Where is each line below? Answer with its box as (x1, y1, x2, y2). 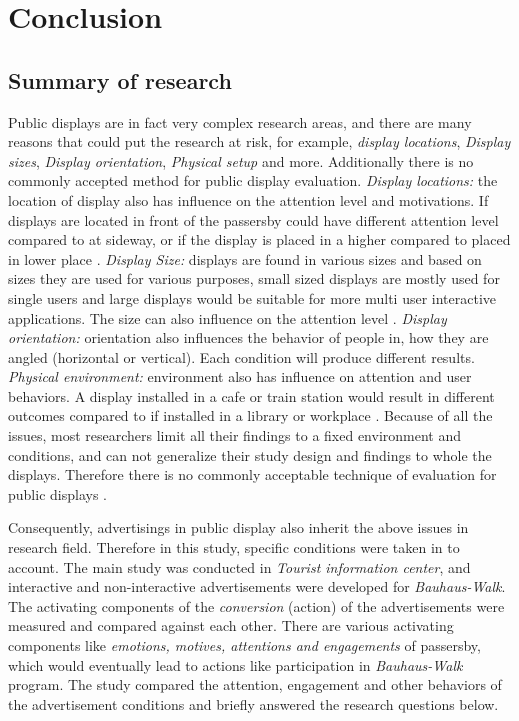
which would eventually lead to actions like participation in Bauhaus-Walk (8, 654, 463, 675)
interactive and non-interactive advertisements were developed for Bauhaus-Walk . (8, 576, 506, 597)
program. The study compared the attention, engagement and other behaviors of (8, 674, 502, 695)
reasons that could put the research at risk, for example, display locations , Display (8, 131, 511, 152)
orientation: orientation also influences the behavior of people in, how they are (8, 327, 489, 348)
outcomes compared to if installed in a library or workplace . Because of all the (8, 405, 493, 426)
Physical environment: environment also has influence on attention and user (8, 366, 472, 387)
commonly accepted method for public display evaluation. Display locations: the (8, 170, 498, 191)
